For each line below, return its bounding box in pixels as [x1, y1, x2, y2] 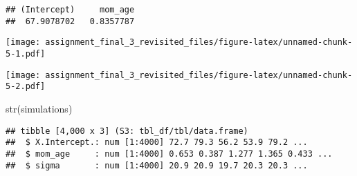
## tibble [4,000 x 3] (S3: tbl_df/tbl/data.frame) [6, 126, 248, 136]
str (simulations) [6, 101, 73, 115]
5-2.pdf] [6, 81, 46, 92]
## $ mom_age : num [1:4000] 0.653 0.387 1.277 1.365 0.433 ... [6, 148, 333, 159]
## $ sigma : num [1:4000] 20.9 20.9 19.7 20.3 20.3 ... [6, 160, 308, 170]
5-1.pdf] [6, 48, 46, 59]
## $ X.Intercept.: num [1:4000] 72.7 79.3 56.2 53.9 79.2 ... [6, 137, 308, 148]
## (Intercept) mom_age [6, 5, 135, 14]
